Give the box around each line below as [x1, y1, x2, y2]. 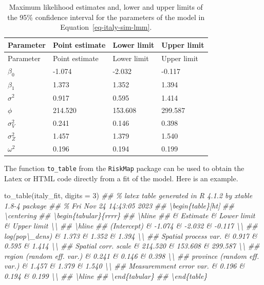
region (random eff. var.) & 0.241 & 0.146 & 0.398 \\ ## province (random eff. [4, 250, 259, 261]
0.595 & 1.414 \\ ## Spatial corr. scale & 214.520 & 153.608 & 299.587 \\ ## [4, 240, 260, 251]
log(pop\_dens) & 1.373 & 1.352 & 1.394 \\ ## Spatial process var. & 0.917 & [4, 230, 257, 241]
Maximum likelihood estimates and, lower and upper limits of [9, 2, 203, 12]
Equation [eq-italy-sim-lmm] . [60, 22, 152, 32]
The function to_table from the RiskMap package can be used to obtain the [4, 163, 244, 174]
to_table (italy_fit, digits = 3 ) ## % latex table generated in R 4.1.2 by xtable [4, 190, 253, 201]
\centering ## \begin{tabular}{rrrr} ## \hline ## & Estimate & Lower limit [4, 210, 255, 221]
